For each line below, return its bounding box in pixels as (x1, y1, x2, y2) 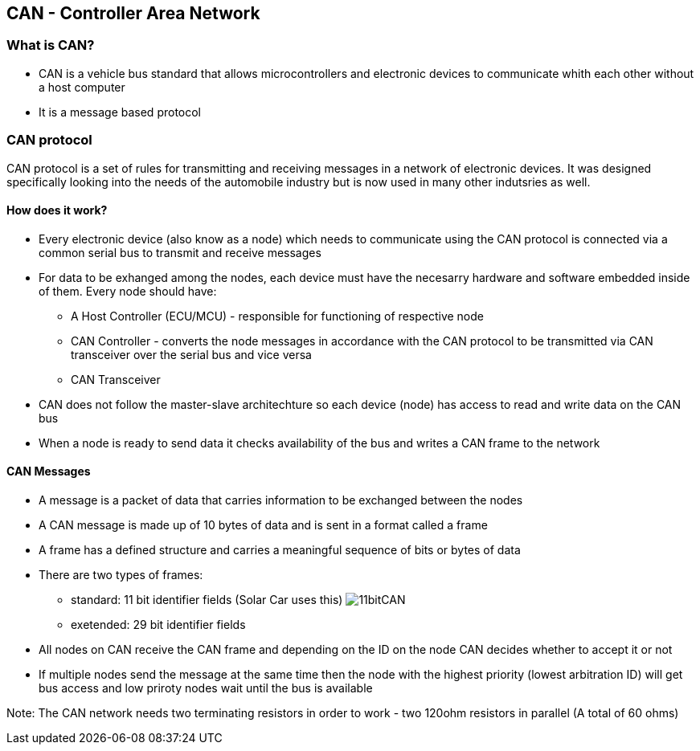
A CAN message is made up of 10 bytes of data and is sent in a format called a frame (39, 517, 488, 532)
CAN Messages (6, 464, 91, 479)
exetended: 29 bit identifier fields (71, 617, 246, 631)
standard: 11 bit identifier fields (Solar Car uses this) (71, 592, 343, 606)
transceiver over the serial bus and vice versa (71, 347, 312, 361)
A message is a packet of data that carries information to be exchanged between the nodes (39, 492, 523, 507)
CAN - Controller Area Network (6, 3, 260, 23)
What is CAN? (6, 37, 95, 54)
